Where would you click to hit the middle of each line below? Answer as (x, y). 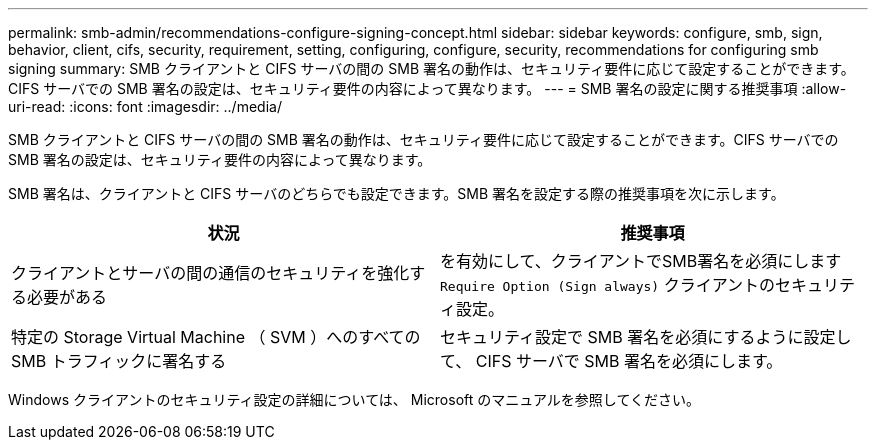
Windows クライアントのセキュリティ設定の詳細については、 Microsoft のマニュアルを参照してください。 (354, 399)
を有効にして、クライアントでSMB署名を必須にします (641, 261)
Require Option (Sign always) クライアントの (608, 285)
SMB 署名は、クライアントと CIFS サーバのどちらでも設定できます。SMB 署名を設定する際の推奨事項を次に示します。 (396, 193)
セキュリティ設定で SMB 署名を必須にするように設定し (646, 337)
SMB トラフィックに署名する (119, 361)
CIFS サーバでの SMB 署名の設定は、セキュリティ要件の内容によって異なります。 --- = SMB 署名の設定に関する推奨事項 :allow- (427, 88)
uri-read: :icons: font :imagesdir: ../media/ (145, 106)
